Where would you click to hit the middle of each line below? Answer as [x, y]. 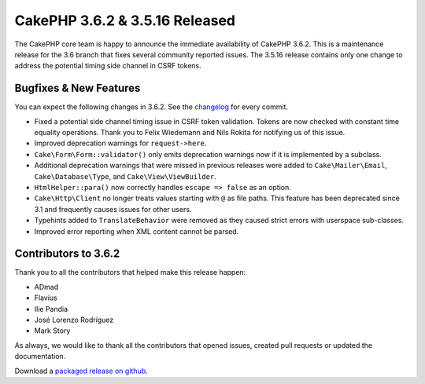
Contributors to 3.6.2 [67, 254]
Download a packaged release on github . [81, 371]
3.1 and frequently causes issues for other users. [113, 209]
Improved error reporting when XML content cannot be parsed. [137, 231]
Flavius [46, 298]
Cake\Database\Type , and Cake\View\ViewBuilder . [125, 176]
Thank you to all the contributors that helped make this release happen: [130, 272]
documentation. [40, 357]
